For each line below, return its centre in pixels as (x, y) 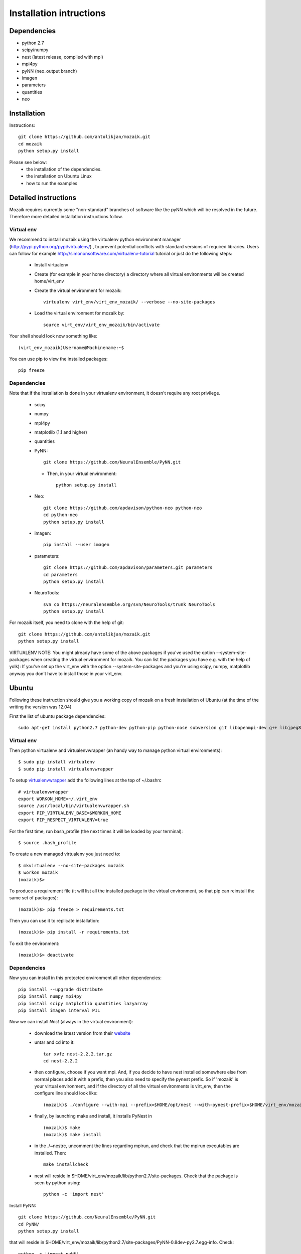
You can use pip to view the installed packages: (58, 359)
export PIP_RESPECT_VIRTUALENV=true (63, 820)
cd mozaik (30, 144)
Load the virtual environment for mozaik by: (80, 313)
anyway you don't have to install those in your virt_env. (66, 673)
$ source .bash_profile (47, 842)
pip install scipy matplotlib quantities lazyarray (83, 1003)
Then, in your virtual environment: (82, 474)
